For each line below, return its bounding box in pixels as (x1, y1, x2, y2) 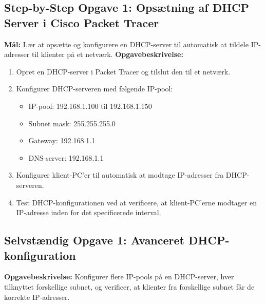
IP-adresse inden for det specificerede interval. (16, 207, 161, 218)
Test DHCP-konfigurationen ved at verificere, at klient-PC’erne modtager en (16, 197, 257, 207)
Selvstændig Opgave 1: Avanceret (4, 232, 184, 248)
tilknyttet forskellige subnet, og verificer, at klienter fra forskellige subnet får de (4, 281, 255, 292)
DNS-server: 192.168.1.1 (28, 152, 104, 163)
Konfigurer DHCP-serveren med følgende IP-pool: (16, 83, 173, 94)
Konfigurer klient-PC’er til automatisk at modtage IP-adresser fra (16, 169, 224, 180)
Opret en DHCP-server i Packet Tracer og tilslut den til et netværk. (16, 66, 231, 77)
